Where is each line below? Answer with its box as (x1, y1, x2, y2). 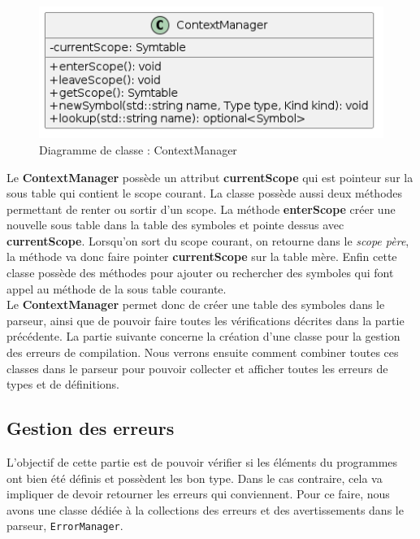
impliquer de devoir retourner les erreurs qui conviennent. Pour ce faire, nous (6, 485, 390, 502)
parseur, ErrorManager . (6, 517, 123, 534)
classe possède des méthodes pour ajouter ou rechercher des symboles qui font (6, 264, 394, 281)
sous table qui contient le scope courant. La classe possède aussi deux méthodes (6, 185, 403, 202)
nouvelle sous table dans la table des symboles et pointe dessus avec (6, 216, 344, 233)
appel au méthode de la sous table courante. (6, 280, 227, 297)
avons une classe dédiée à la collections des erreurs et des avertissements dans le (6, 501, 404, 518)
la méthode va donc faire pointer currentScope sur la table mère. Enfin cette (6, 248, 397, 265)
